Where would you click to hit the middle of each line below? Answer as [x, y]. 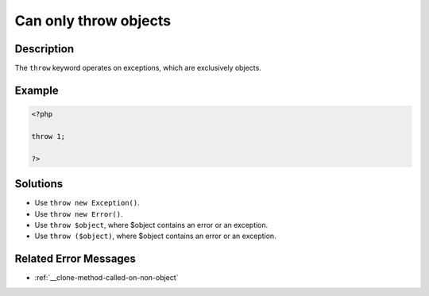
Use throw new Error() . [79, 213]
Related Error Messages [75, 259]
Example [37, 90]
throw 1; [48, 136]
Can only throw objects [93, 21]
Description [44, 49]
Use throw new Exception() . [87, 203]
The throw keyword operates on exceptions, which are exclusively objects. [138, 68]
